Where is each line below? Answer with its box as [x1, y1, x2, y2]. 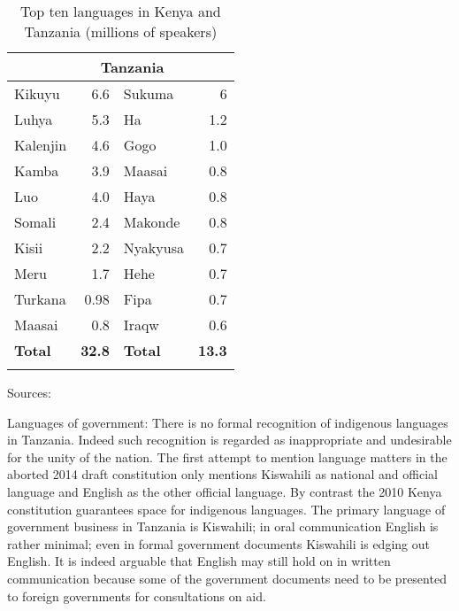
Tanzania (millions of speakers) [24, 21, 218, 42]
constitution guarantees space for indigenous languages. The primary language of [7, 499, 446, 518]
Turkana [14, 289, 66, 309]
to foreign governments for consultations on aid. [7, 586, 266, 605]
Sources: [7, 383, 51, 401]
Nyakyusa [123, 237, 184, 258]
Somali [14, 212, 57, 232]
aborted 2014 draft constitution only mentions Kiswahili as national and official [7, 465, 438, 483]
